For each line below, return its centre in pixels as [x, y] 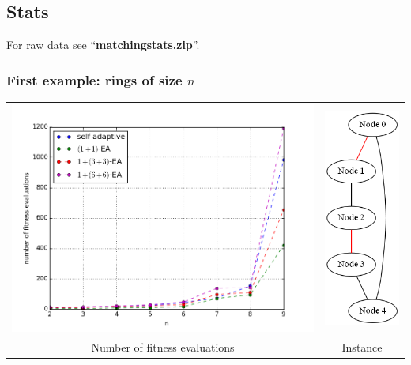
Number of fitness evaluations [163, 346]
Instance [362, 346]
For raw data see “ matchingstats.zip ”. [103, 45]
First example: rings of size [94, 79]
